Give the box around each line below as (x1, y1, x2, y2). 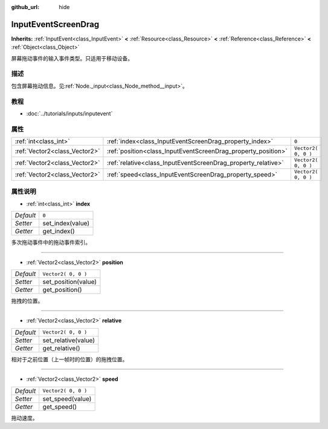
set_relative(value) (42, 336, 95, 344)
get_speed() (42, 402, 77, 411)
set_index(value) (42, 219, 90, 228)
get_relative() (42, 344, 81, 352)
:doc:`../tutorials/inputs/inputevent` (26, 109, 113, 117)
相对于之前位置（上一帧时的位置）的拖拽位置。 (11, 355, 128, 363)
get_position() (42, 286, 82, 294)
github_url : (11, 4, 39, 10)
